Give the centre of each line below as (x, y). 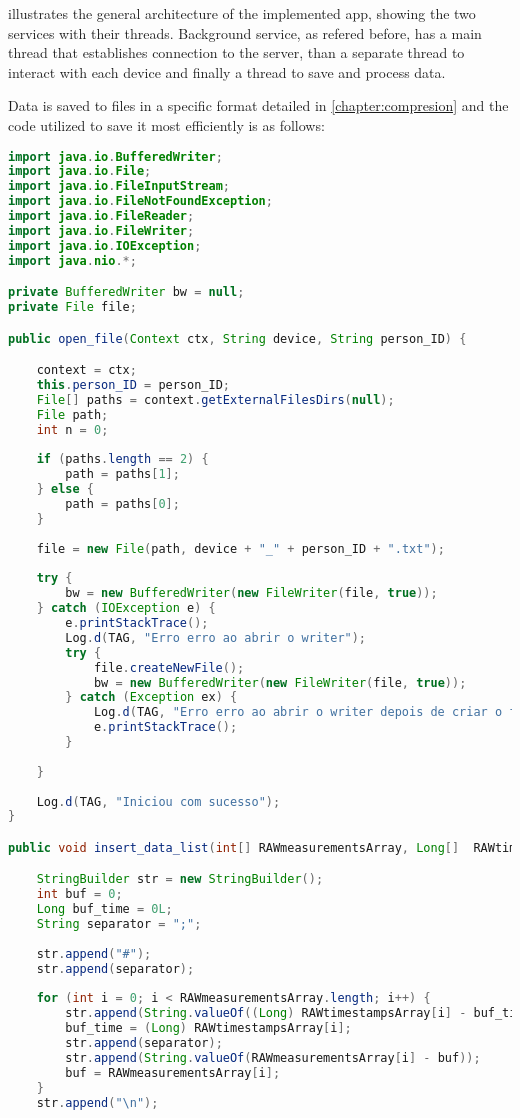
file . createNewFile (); (169, 667)
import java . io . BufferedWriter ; (115, 156)
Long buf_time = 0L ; (104, 909)
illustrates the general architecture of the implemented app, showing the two (242, 13)
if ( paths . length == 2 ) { (122, 459)
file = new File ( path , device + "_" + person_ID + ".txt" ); (240, 548)
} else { (65, 489)
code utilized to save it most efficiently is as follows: (166, 124)
